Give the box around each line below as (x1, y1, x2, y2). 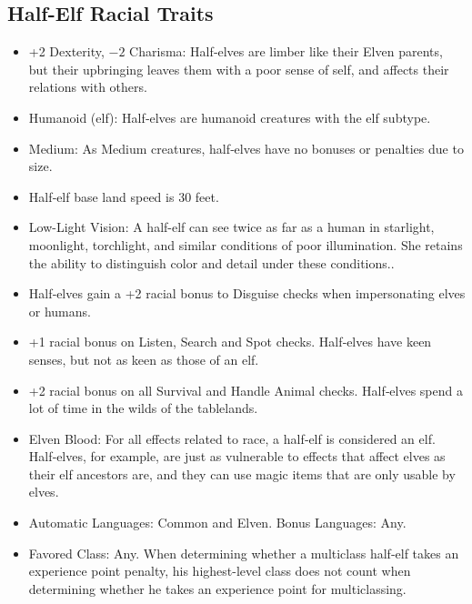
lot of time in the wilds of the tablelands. (28, 398, 258, 418)
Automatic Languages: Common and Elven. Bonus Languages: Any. (28, 513, 407, 532)
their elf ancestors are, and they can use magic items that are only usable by (28, 464, 456, 483)
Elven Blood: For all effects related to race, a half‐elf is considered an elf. (28, 428, 436, 448)
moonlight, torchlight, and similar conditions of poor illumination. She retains (28, 235, 463, 254)
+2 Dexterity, (28, 42, 105, 61)
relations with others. (28, 77, 147, 96)
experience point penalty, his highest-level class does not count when (28, 561, 411, 580)
